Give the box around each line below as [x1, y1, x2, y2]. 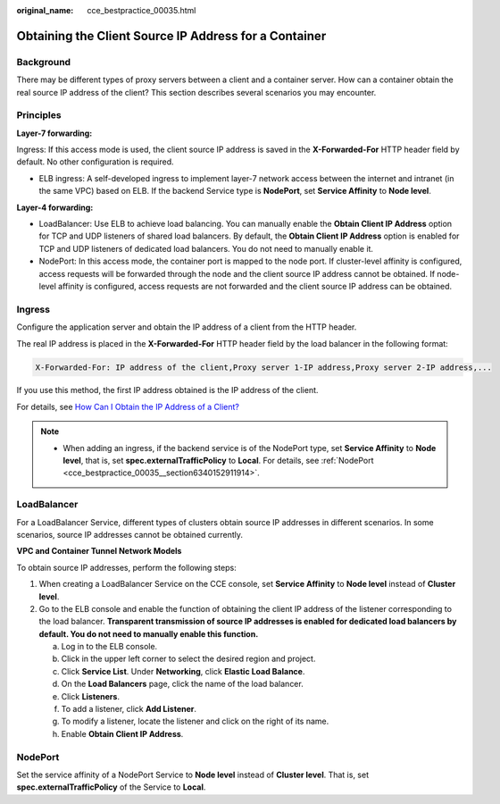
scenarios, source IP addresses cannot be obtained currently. [16, 529, 244, 540]
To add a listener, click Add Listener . [61, 704, 196, 715]
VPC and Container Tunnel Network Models [16, 546, 182, 557]
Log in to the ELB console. [61, 641, 158, 652]
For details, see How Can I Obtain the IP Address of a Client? [16, 401, 240, 412]
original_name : [16, 5, 74, 15]
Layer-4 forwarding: [16, 202, 94, 213]
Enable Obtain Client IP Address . [61, 728, 184, 739]
